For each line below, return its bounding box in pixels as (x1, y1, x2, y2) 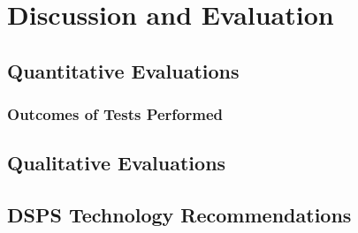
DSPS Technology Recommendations (7, 201, 352, 229)
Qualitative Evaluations (7, 149, 226, 177)
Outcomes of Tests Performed (7, 103, 223, 125)
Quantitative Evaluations (7, 56, 240, 84)
